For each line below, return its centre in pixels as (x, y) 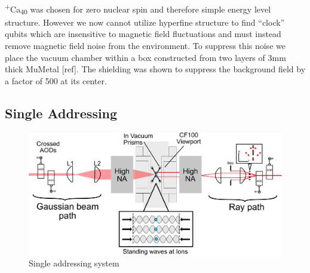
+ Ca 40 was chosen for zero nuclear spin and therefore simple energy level (138, 9)
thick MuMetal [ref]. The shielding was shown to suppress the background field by (155, 69)
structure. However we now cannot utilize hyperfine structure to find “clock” (145, 22)
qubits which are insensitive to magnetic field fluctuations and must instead (143, 34)
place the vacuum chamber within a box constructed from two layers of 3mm (145, 57)
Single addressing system (74, 263)
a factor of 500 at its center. (56, 80)
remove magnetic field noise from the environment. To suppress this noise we (145, 45)
